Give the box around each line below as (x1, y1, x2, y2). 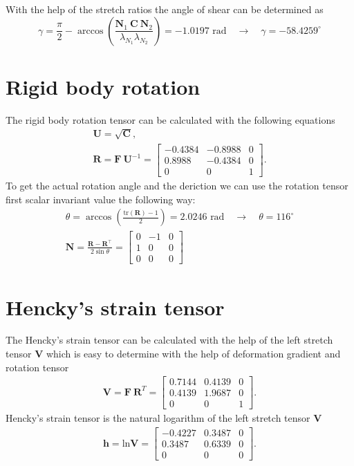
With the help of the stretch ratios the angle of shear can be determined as (6, 2, 324, 16)
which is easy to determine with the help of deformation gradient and (46, 346, 341, 361)
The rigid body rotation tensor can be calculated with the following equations (6, 112, 335, 127)
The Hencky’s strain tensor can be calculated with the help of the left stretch (6, 333, 333, 347)
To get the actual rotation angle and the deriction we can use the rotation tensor (6, 178, 348, 193)
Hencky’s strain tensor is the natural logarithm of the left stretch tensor (6, 411, 310, 425)
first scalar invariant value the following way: (6, 192, 196, 206)
